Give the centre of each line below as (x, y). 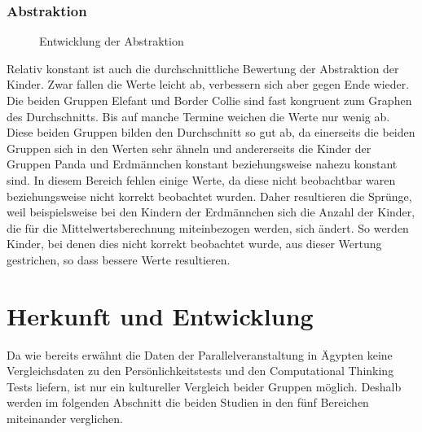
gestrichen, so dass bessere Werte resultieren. (119, 259)
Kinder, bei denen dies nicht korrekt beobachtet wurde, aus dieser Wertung (194, 244)
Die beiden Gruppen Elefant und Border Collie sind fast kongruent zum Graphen (209, 100)
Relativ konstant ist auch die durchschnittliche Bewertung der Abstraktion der (203, 68)
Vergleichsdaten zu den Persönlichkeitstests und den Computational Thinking (200, 371)
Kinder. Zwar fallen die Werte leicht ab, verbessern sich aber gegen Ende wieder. (208, 84)
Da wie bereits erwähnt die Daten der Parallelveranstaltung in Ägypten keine (200, 354)
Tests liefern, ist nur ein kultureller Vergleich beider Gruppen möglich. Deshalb (204, 386)
